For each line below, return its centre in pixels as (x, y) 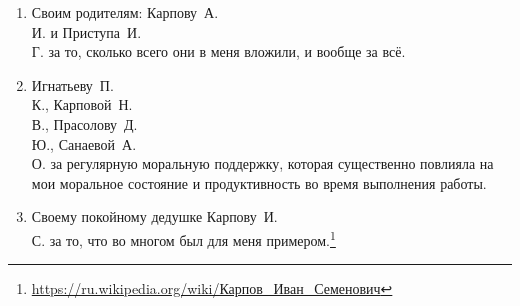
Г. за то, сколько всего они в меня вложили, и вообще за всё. (218, 51)
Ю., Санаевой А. (84, 143)
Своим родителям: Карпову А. (125, 12)
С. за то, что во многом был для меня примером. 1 (183, 238)
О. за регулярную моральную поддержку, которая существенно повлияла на (262, 163)
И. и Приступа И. (86, 31)
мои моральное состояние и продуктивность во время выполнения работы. (259, 182)
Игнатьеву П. (72, 84)
